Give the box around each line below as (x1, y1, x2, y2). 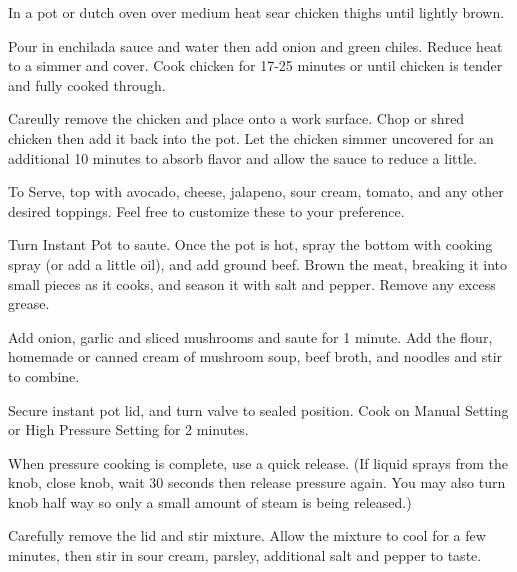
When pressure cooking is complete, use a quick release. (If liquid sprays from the (8, 452, 509, 473)
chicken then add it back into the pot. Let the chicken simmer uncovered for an (8, 127, 494, 148)
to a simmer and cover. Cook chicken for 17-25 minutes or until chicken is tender (8, 55, 503, 76)
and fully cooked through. (8, 74, 166, 95)
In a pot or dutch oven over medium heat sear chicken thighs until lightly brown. (8, 2, 505, 22)
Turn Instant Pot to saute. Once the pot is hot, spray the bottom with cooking (8, 234, 493, 255)
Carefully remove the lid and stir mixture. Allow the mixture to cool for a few (8, 525, 486, 546)
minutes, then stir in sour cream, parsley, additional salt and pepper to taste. (8, 545, 482, 566)
